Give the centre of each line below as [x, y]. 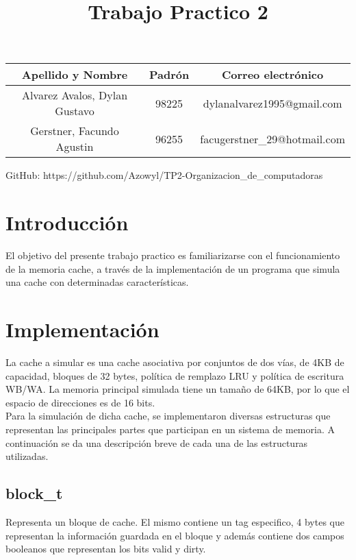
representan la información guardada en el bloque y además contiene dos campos [175, 535]
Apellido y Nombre [75, 75]
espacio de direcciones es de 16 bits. [80, 402]
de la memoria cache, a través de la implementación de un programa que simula [173, 268]
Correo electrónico [273, 75]
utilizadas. [27, 456]
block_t [34, 493]
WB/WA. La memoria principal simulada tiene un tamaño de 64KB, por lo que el [178, 389]
